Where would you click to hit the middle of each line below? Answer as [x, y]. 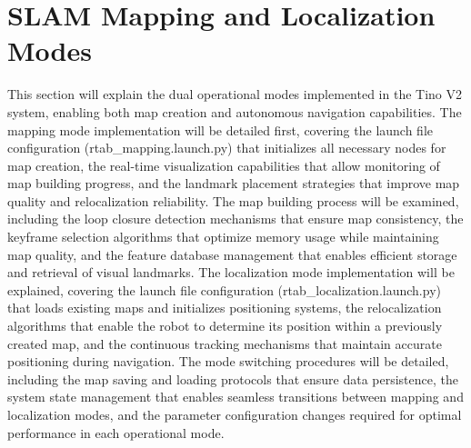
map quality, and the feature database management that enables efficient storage [232, 254]
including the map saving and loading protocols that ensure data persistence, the [233, 378]
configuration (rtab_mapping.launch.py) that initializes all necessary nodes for [227, 148]
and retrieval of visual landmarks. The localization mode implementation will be [231, 272]
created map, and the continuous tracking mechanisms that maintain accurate [225, 343]
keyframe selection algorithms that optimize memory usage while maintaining [223, 237]
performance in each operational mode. [116, 432]
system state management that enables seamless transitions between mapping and [235, 397]
